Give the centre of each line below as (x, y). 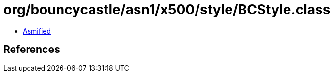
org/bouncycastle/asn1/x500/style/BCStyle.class (167, 10)
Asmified (37, 31)
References (32, 50)
